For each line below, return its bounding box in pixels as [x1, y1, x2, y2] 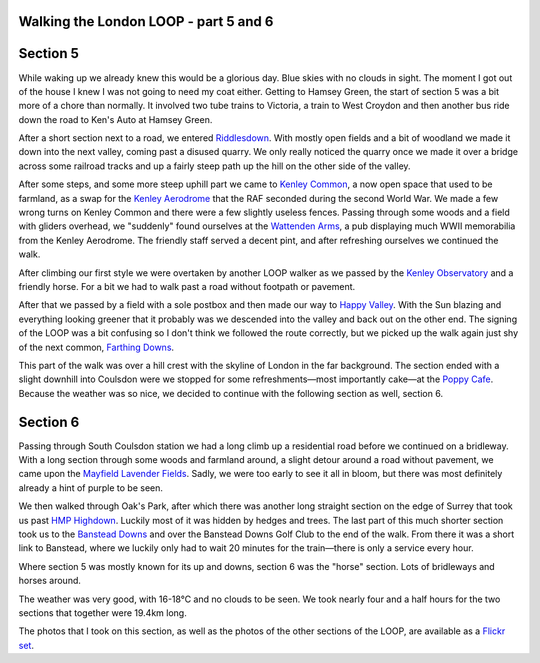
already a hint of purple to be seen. [18, 481, 164, 494]
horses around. [18, 575, 82, 587]
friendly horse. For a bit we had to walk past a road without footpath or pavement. [18, 281, 356, 292]
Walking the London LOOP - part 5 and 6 [18, 13, 274, 30]
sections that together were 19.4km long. [18, 606, 187, 619]
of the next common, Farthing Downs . [18, 341, 175, 353]
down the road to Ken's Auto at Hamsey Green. [18, 113, 213, 125]
